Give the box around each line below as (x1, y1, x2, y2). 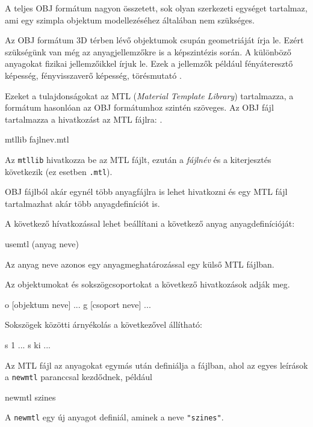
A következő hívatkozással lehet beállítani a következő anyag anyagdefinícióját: (5, 217, 295, 230)
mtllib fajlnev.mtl (5, 133, 69, 146)
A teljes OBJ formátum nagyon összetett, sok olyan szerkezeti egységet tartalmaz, (5, 2, 308, 14)
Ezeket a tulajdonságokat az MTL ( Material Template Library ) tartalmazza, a (5, 89, 294, 102)
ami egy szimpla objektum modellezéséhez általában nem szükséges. (5, 13, 255, 26)
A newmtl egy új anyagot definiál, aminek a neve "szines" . (5, 411, 224, 423)
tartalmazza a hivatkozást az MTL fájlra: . (5, 112, 163, 125)
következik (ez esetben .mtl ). (5, 165, 113, 177)
